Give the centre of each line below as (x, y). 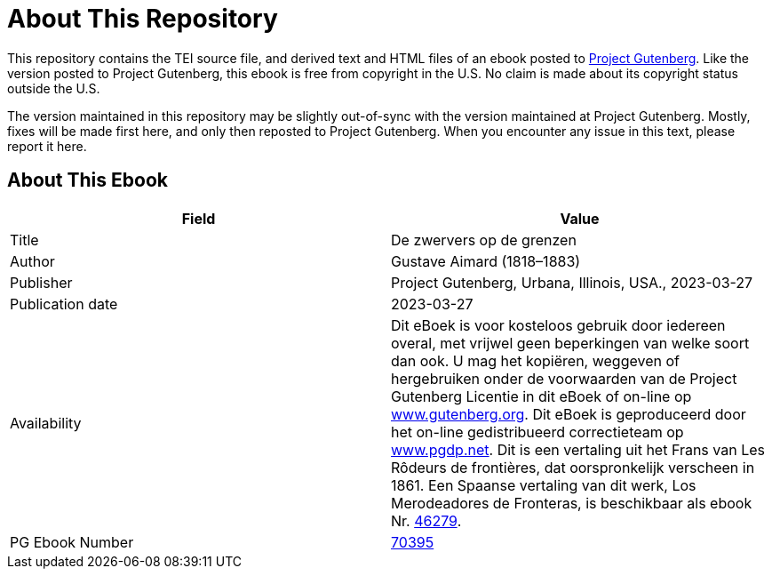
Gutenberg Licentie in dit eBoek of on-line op (541, 396)
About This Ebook (88, 180)
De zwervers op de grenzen (484, 240)
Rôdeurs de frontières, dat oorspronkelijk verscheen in (573, 467)
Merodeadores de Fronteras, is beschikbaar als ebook (572, 503)
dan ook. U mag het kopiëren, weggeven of (535, 360)
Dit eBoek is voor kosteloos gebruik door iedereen (558, 325)
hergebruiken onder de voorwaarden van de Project (564, 378)
